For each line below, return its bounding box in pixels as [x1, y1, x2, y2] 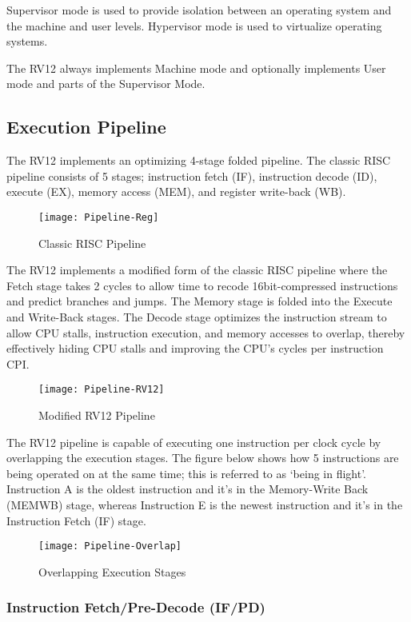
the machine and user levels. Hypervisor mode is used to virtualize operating [6, 17, 382, 34]
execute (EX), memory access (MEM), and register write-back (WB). [6, 183, 346, 200]
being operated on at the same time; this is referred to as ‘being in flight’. [6, 465, 367, 481]
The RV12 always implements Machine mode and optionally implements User [6, 59, 386, 76]
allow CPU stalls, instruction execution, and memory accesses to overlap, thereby [6, 324, 405, 341]
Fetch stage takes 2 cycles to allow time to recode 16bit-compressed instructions [6, 277, 398, 293]
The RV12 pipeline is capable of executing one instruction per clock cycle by [6, 433, 381, 450]
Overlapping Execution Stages [38, 563, 186, 580]
